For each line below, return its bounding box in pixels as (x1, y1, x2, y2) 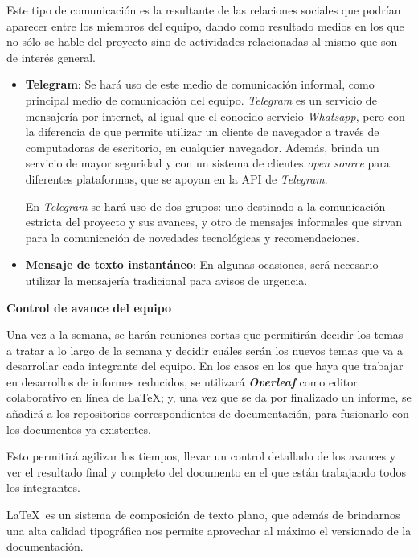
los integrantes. (6, 479, 80, 496)
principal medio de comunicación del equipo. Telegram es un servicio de (25, 91, 377, 108)
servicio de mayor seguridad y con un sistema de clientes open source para (25, 155, 390, 171)
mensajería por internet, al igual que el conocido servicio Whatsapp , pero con (25, 107, 405, 124)
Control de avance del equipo (6, 299, 172, 316)
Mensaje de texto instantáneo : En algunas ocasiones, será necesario (25, 256, 379, 273)
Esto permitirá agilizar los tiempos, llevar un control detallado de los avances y (6, 448, 396, 464)
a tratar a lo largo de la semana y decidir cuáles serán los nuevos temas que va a (6, 341, 403, 358)
